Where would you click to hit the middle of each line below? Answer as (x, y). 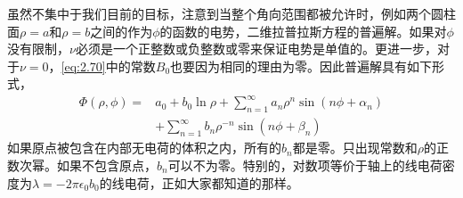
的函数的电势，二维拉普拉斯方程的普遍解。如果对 (303, 31)
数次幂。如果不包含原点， (82, 165)
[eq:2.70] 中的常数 (108, 66)
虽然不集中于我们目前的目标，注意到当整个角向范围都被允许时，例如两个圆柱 (231, 13)
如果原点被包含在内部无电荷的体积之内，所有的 (144, 148)
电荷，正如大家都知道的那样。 (211, 182)
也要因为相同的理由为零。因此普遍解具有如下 (301, 66)
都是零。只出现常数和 (355, 148)
